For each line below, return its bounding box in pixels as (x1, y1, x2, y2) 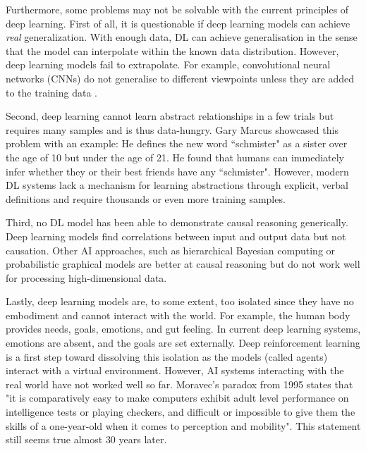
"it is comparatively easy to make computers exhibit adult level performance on (6, 390, 349, 405)
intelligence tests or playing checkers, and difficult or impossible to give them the (6, 404, 355, 419)
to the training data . (6, 85, 97, 99)
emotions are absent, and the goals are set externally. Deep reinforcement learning (6, 335, 360, 350)
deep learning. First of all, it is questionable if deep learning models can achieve (6, 16, 350, 30)
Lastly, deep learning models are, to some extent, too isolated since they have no (6, 294, 354, 309)
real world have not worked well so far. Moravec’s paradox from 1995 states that (6, 376, 353, 391)
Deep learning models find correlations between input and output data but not (6, 228, 346, 243)
